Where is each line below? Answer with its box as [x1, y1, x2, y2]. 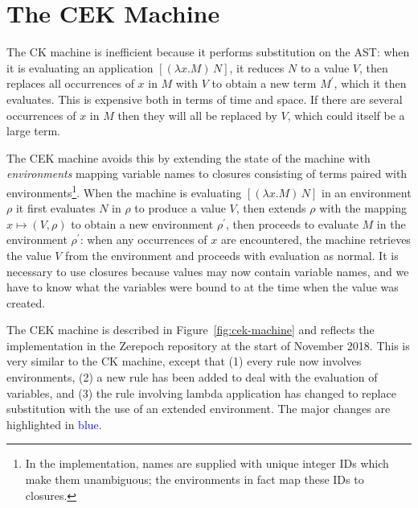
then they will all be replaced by [117, 106, 277, 123]
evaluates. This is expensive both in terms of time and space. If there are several [6, 90, 403, 107]
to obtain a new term [211, 75, 317, 92]
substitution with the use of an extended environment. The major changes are [6, 400, 391, 417]
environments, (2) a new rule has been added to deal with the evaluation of [6, 369, 378, 386]
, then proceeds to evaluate [225, 215, 359, 232]
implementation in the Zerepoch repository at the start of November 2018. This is [6, 337, 410, 353]
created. [6, 294, 46, 311]
